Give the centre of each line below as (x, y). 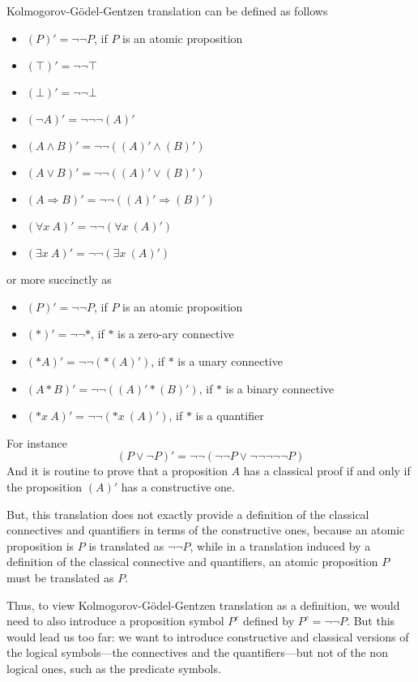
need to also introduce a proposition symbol (115, 621)
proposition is (41, 545)
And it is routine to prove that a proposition (117, 471)
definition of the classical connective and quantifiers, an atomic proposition (192, 562)
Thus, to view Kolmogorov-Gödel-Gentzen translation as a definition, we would (203, 605)
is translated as (126, 545)
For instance (37, 442)
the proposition (45, 486)
